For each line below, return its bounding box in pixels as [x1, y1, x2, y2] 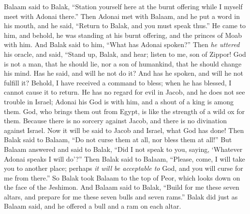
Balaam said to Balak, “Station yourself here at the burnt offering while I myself [4, 1, 243, 11]
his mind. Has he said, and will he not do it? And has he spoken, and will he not [4, 68, 244, 78]
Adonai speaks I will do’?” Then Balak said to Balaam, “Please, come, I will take [4, 153, 245, 164]
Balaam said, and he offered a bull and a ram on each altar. [4, 201, 181, 211]
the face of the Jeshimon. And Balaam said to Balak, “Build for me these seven [4, 182, 239, 192]
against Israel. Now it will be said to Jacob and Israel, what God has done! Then [4, 125, 244, 135]
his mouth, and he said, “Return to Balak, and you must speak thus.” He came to [4, 20, 246, 31]
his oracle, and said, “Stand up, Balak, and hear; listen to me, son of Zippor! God [4, 49, 246, 59]
